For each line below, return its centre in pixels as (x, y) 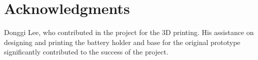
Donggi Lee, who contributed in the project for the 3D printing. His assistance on (129, 32)
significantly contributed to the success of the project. (86, 52)
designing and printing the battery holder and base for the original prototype (122, 42)
